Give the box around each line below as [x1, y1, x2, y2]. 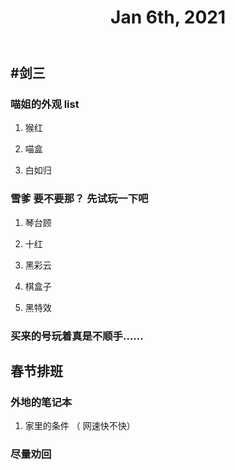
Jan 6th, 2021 [110, 6, 226, 29]
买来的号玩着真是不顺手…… [10, 329, 144, 343]
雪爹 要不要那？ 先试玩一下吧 [10, 192, 149, 206]
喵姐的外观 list [10, 97, 80, 111]
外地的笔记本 [10, 396, 73, 410]
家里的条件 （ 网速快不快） [24, 420, 136, 432]
